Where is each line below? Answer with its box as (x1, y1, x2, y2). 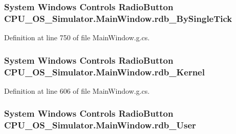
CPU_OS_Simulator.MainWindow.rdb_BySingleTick (4, 12, 232, 24)
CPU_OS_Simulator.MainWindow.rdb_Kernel (4, 65, 205, 78)
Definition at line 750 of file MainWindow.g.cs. (4, 32, 150, 43)
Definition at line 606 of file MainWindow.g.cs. (4, 85, 150, 96)
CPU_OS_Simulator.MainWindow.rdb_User (4, 119, 196, 131)
